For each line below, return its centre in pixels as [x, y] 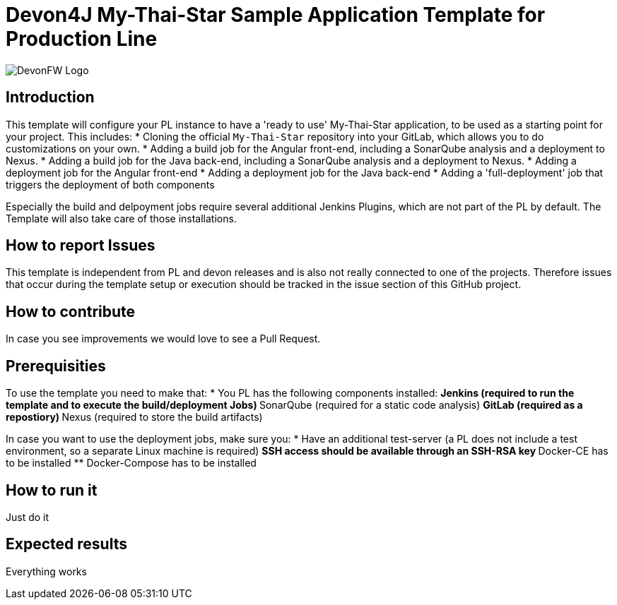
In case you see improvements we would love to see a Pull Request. [163, 339]
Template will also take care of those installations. [121, 218]
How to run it [52, 490]
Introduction [50, 97]
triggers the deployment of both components [110, 184]
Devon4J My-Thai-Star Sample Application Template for [276, 15]
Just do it [28, 517]
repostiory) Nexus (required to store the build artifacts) [134, 417]
